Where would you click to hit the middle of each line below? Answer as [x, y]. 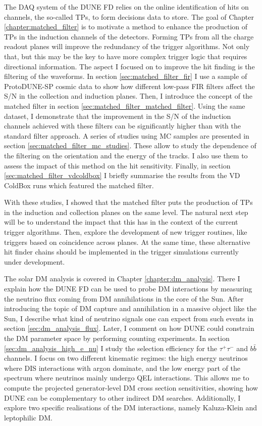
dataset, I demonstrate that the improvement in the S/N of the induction [118, 116]
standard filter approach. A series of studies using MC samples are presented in [127, 135]
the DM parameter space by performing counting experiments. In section [117, 338]
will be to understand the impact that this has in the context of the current [121, 222]
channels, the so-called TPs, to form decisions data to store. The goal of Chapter [129, 16]
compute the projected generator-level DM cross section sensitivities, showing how [131, 387]
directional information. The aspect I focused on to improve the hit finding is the [129, 66]
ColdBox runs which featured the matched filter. [79, 185]
